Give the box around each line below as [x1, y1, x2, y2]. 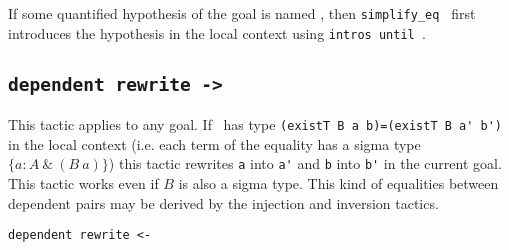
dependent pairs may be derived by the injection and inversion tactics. [8, 192, 439, 213]
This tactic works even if [8, 173, 159, 193]
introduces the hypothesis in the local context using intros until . [8, 22, 426, 43]
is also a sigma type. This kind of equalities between [178, 173, 499, 193]
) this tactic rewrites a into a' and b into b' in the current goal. [108, 153, 502, 174]
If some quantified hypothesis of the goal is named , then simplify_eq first [8, 3, 476, 23]
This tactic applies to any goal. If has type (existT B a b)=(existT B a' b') [8, 114, 502, 135]
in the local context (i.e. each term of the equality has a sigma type [8, 133, 421, 154]
